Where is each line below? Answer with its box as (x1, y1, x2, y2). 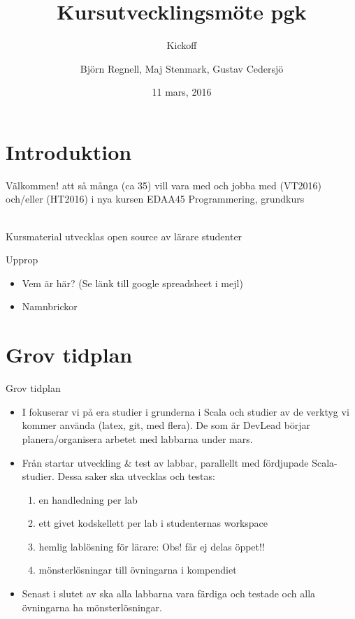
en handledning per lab (38, 492, 138, 507)
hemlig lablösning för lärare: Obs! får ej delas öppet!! (38, 539, 265, 553)
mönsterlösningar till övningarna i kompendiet (38, 562, 237, 577)
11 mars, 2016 (152, 85, 212, 99)
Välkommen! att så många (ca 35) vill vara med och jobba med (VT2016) (6, 177, 321, 192)
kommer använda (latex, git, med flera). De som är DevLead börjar (22, 418, 311, 432)
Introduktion (6, 137, 132, 166)
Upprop (6, 252, 38, 267)
